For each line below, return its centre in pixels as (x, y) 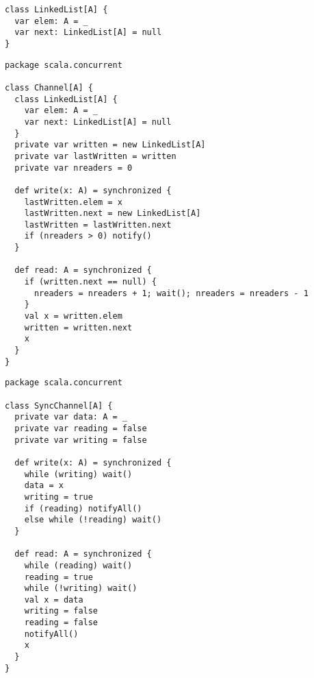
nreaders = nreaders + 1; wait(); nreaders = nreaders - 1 (171, 293)
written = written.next (78, 327)
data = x (44, 486)
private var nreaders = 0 (74, 168)
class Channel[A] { (49, 87)
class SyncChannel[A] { (59, 405)
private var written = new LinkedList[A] (110, 145)
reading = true (58, 577)
